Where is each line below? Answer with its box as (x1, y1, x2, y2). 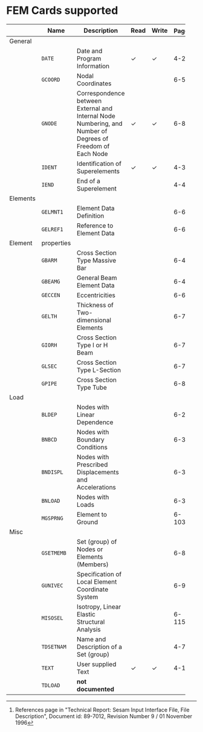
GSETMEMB (41, 550, 66, 557)
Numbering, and (76, 119, 123, 128)
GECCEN (41, 292, 60, 299)
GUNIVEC (41, 582, 63, 589)
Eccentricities (76, 291, 116, 299)
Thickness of (76, 301, 114, 309)
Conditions (76, 443, 108, 451)
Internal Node (76, 112, 116, 120)
